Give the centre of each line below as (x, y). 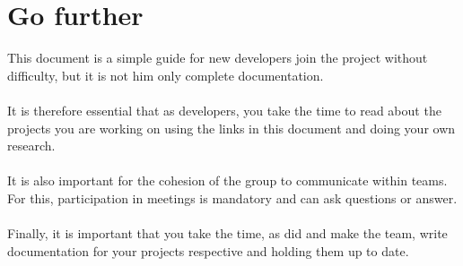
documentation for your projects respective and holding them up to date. (208, 250)
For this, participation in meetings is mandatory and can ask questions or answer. (232, 197)
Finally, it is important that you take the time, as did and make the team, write (227, 233)
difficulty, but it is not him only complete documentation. (166, 75)
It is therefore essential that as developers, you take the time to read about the (224, 110)
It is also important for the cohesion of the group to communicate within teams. (227, 180)
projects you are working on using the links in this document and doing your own (231, 128)
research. (31, 146)
